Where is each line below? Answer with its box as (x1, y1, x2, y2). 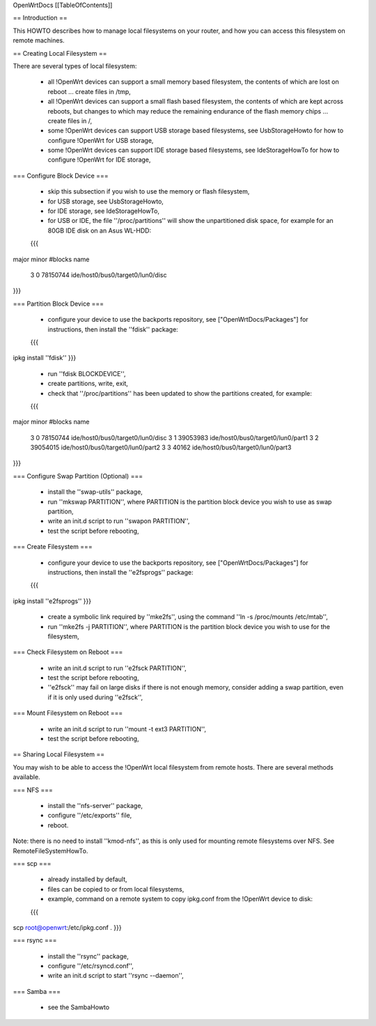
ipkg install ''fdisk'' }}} (13, 354, 77, 362)
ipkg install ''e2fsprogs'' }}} (13, 596, 92, 605)
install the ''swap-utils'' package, (47, 488, 143, 496)
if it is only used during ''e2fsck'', (47, 693, 143, 701)
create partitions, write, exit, (47, 380, 129, 388)
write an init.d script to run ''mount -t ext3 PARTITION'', (47, 724, 207, 733)
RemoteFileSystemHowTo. (13, 846, 88, 855)
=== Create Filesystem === (13, 543, 93, 551)
